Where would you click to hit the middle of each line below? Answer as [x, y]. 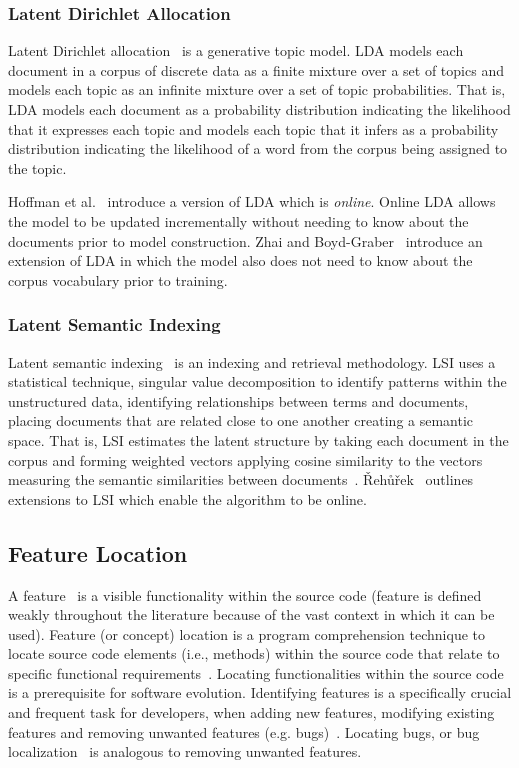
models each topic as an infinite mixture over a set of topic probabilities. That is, [257, 89]
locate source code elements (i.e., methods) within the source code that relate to [254, 653]
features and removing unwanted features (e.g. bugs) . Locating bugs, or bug [244, 731]
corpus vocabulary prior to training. [118, 279]
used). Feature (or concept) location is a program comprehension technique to [247, 633]
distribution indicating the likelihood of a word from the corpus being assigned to [258, 148]
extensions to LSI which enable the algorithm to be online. [187, 498]
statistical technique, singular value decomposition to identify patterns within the [257, 381]
